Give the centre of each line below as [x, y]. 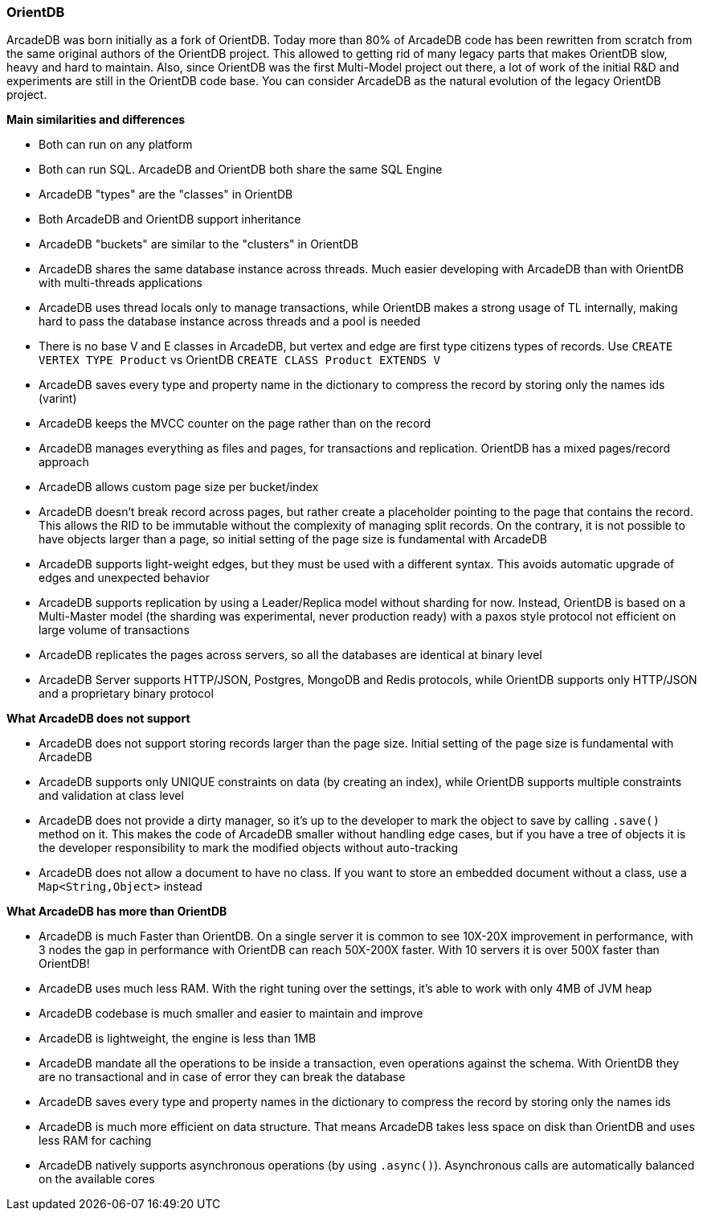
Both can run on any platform [116, 145]
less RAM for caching [95, 1141]
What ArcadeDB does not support [98, 719]
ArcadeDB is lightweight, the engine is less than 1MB [178, 1039]
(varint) [58, 399]
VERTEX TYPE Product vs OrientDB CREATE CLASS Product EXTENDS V [239, 360]
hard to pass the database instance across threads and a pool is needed [230, 322]
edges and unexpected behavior [124, 578]
